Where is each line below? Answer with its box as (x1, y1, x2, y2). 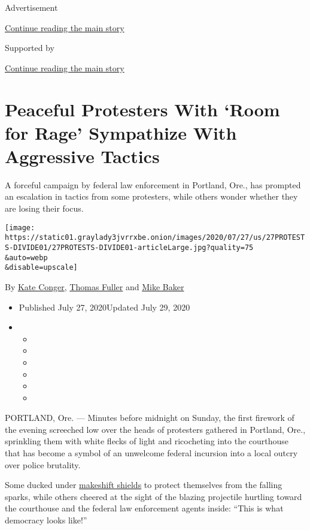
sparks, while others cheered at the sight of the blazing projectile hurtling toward (5, 490, 302, 502)
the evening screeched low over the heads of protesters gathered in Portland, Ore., (5, 423, 306, 435)
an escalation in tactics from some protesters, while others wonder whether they (5, 190, 298, 203)
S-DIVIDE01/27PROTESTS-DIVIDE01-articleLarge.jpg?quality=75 (5, 243, 254, 252)
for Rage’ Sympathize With (5, 120, 237, 144)
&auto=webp (5, 253, 48, 262)
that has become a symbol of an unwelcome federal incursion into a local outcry (5, 447, 298, 459)
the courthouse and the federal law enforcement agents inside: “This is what (5, 502, 284, 514)
